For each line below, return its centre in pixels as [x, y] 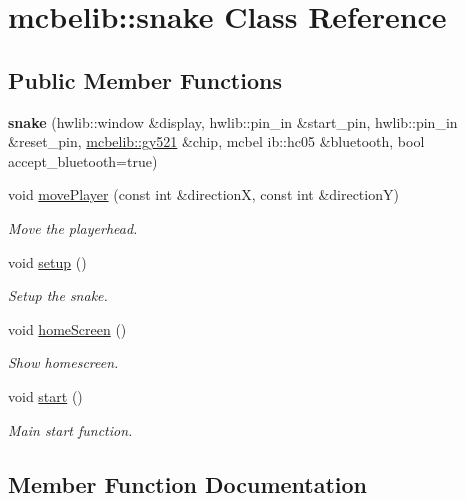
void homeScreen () [67, 328]
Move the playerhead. [73, 227]
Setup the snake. [58, 295]
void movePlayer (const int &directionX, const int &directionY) [203, 194]
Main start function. [70, 429]
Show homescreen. [63, 362]
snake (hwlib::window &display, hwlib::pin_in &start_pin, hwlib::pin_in [233, 121]
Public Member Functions [145, 79]
